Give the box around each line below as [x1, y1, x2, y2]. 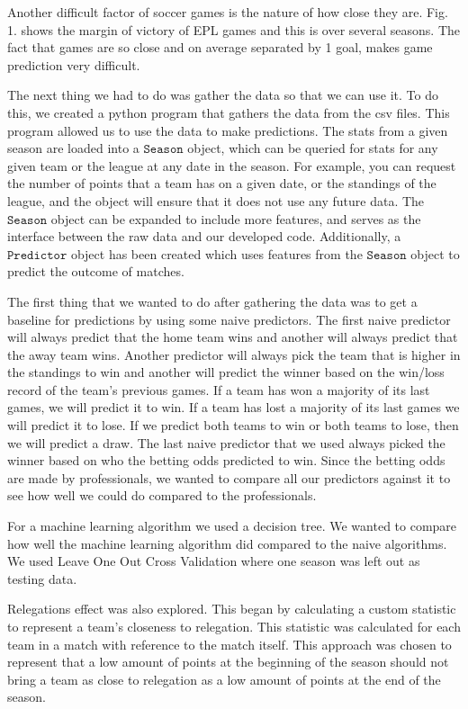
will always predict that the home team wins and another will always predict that [7, 328, 458, 346]
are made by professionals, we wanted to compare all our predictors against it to [7, 468, 451, 487]
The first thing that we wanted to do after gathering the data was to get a [7, 292, 418, 310]
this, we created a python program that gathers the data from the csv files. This [7, 103, 450, 121]
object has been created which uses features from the [70, 244, 363, 263]
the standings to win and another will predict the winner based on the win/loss [7, 363, 445, 381]
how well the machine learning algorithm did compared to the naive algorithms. [7, 534, 447, 552]
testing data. [7, 569, 77, 588]
